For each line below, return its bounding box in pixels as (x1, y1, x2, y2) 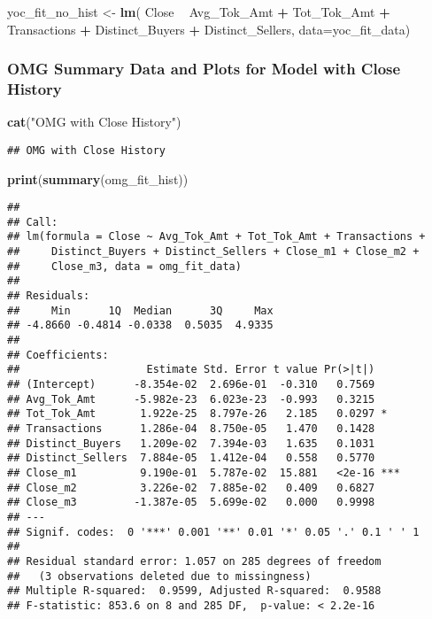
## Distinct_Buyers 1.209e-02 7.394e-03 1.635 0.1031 (7, 437, 375, 450)
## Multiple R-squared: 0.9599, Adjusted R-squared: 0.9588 (7, 584, 382, 598)
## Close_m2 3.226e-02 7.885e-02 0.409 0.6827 (7, 481, 375, 494)
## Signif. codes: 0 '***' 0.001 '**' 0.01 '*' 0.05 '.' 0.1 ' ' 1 (7, 525, 420, 538)
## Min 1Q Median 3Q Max (7, 304, 274, 317)
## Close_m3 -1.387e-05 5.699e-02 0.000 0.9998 (7, 496, 375, 509)
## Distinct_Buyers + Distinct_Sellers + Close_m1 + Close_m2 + (7, 245, 420, 259)
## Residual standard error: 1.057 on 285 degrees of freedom (7, 554, 382, 568)
